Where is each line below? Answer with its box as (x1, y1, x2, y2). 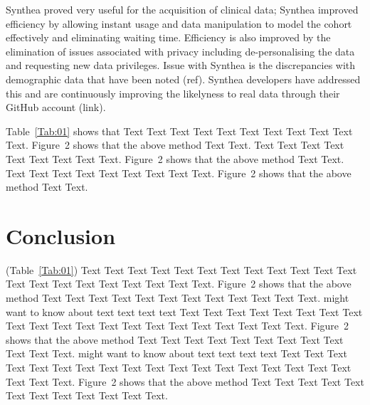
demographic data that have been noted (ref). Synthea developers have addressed (6, 71, 361, 86)
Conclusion (6, 221, 116, 250)
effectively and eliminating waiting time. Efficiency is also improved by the (6, 30, 331, 45)
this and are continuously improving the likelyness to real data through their (6, 85, 340, 100)
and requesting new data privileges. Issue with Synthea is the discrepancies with (6, 58, 356, 73)
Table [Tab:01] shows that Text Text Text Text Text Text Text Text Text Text (6, 123, 353, 138)
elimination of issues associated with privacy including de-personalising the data (6, 43, 355, 58)
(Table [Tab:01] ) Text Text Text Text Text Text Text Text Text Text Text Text (6, 262, 357, 277)
